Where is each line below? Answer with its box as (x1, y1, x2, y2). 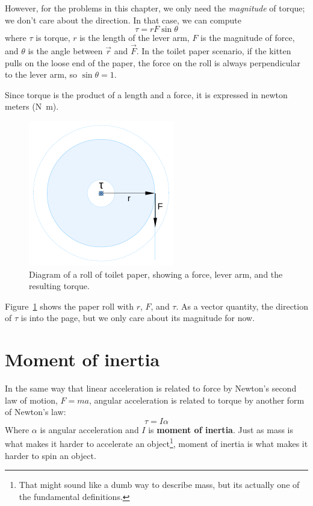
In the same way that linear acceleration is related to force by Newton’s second (5, 382, 297, 395)
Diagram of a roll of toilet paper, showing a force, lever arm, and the (29, 267, 283, 280)
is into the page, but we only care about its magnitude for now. (20, 311, 255, 324)
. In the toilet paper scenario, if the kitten (136, 45, 291, 57)
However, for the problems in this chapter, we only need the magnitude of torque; (5, 2, 305, 14)
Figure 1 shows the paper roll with (5, 299, 134, 312)
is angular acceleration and (40, 423, 139, 436)
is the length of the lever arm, (79, 31, 190, 44)
